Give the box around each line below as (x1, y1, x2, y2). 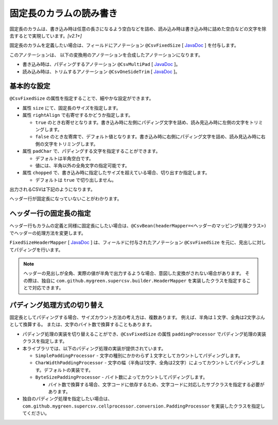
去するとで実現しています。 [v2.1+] (9, 32, 82, 39)
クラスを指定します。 (22, 338, 67, 344)
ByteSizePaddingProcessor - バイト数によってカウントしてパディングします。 (35, 374, 208, 380)
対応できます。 (32, 285, 64, 291)
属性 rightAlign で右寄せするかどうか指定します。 (22, 112, 133, 118)
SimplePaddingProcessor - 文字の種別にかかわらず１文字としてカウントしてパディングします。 (35, 352, 243, 359)
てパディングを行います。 (9, 246, 63, 253)
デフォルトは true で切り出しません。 (35, 176, 117, 183)
